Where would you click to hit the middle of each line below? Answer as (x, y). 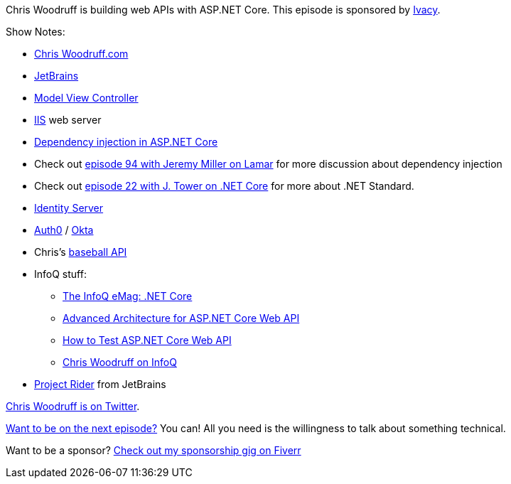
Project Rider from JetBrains (100, 384)
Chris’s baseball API (81, 252)
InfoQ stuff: (60, 274)
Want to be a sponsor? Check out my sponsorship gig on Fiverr (154, 450)
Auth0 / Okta (64, 230)
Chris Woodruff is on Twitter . (73, 406)
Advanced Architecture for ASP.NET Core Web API (181, 318)
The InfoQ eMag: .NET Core (128, 296)
